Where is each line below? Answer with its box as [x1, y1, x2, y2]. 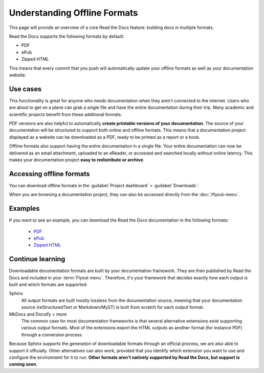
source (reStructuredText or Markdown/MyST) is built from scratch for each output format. [21, 304, 204, 310]
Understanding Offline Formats [9, 7, 138, 18]
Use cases [9, 85, 42, 93]
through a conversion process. [21, 331, 83, 338]
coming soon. [9, 361, 38, 367]
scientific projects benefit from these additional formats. [9, 111, 122, 117]
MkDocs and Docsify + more [9, 311, 67, 317]
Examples [9, 204, 40, 213]
